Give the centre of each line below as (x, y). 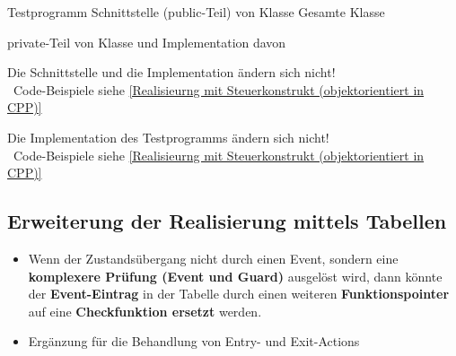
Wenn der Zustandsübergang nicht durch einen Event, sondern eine (213, 258)
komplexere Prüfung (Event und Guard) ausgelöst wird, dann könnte (235, 276)
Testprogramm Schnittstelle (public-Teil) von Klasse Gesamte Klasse (196, 12)
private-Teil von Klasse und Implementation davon (147, 42)
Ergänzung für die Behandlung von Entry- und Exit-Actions (194, 341)
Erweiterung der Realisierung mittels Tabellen (227, 221)
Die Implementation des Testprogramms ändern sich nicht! (168, 137)
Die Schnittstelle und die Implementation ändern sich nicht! (171, 72)
